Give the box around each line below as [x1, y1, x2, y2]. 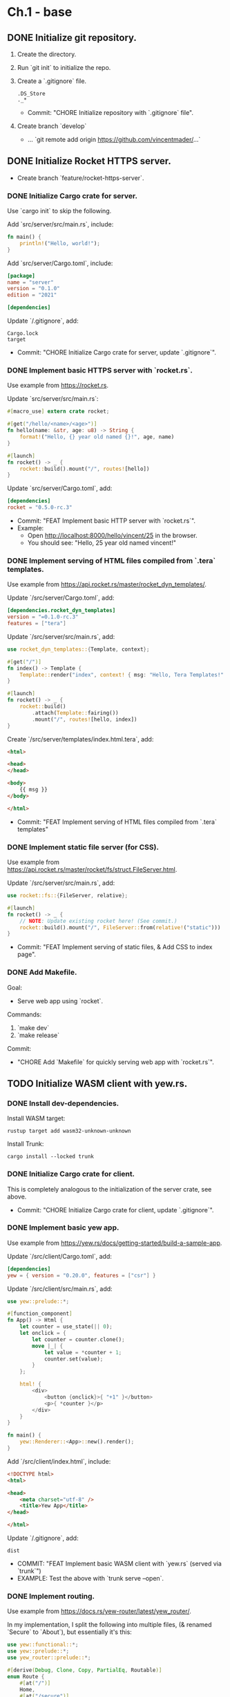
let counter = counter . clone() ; [32, 1336, 126, 1343]
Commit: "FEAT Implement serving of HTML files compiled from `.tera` [17, 818, 218, 826]
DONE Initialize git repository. [7, 32, 137, 44]
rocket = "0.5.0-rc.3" [7, 504, 73, 511]
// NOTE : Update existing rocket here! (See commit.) [19, 917, 178, 924]
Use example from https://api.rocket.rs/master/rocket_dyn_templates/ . [7, 580, 207, 589]
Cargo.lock [7, 330, 39, 337]
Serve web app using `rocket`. [17, 996, 104, 1005]
